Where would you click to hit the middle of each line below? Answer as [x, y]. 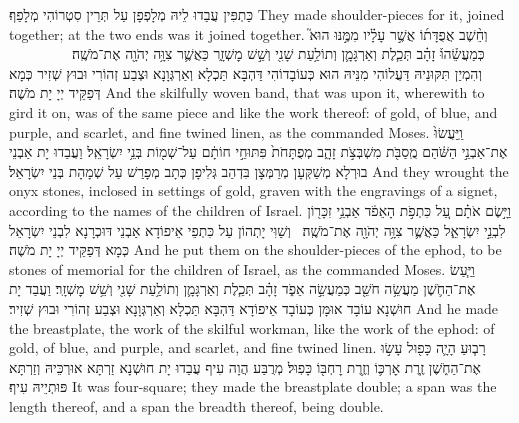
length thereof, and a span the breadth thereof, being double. [196, 405]
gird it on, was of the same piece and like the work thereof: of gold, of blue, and [253, 111]
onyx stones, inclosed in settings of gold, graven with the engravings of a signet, [253, 190]
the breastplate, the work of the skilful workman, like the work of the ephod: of [252, 327]
